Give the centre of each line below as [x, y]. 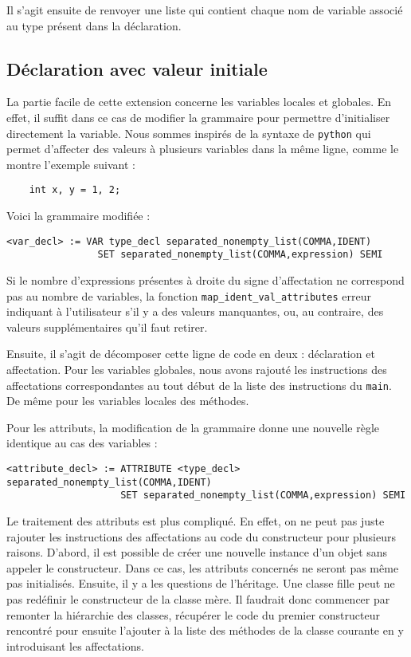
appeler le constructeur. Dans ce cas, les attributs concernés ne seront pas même [203, 567]
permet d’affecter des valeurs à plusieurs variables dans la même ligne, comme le [203, 149]
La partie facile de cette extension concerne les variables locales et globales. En [199, 102]
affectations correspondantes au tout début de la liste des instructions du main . [199, 385]
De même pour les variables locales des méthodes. [128, 401]
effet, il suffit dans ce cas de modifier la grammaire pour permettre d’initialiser [198, 117]
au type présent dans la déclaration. [94, 25]
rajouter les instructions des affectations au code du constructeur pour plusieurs [201, 536]
